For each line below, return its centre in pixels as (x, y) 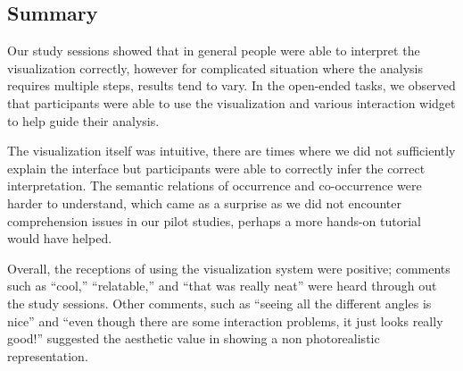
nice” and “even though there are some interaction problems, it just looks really (225, 320)
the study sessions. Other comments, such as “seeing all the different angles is (219, 303)
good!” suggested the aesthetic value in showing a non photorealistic (194, 338)
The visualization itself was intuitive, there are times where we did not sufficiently (231, 151)
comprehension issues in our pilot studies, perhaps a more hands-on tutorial (215, 220)
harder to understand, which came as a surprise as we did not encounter (204, 202)
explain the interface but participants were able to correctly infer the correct (216, 168)
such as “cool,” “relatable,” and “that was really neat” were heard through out (222, 286)
